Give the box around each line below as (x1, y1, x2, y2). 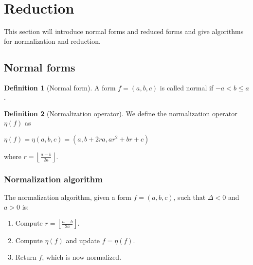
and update (66, 235, 100, 246)
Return (15, 251, 36, 262)
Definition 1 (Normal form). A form (4, 82, 116, 92)
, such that (173, 192, 206, 202)
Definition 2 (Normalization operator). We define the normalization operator (4, 108, 237, 118)
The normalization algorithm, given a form (4, 192, 131, 202)
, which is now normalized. (42, 251, 122, 262)
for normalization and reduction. (4, 35, 101, 46)
